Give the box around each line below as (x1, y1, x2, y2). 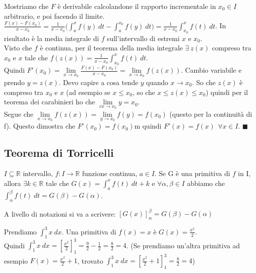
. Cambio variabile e (181, 65, 242, 75)
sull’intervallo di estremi (107, 33, 180, 43)
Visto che (4, 43, 32, 53)
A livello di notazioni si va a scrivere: (4, 208, 116, 219)
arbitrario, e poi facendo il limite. (4, 10, 105, 21)
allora (4, 178, 21, 188)
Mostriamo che (4, 1, 49, 11)
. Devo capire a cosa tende (59, 77, 139, 88)
